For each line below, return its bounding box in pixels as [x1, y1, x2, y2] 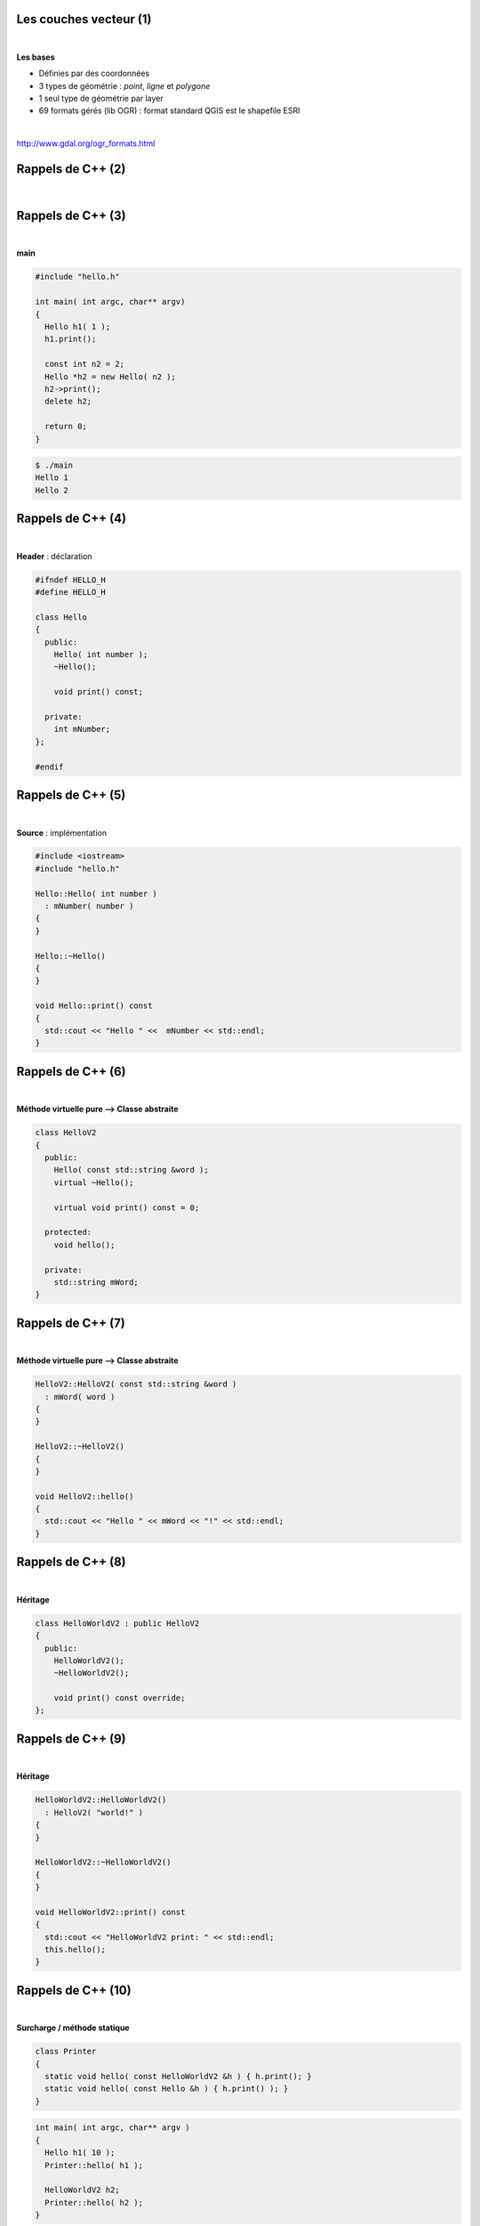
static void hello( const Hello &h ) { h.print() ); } [44, 2084, 289, 2094]
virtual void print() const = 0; [53, 1202, 200, 1213]
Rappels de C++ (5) [16, 788, 126, 803]
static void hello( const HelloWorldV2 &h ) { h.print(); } [44, 2071, 312, 2082]
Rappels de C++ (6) [16, 1064, 126, 1079]
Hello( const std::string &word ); [53, 1165, 209, 1175]
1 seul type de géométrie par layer [38, 93, 164, 104]
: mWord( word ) [44, 1392, 116, 1401]
